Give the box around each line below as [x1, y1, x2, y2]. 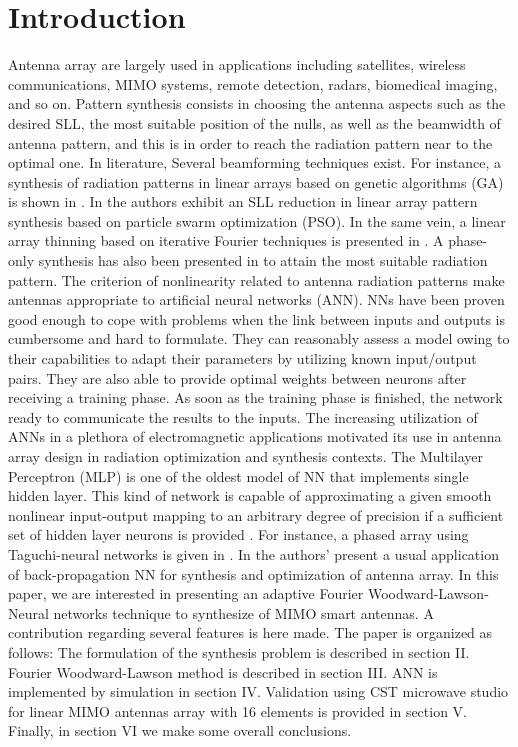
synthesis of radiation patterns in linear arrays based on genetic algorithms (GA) [8, 171, 504, 192]
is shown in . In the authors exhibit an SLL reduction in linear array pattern [8, 191, 478, 212]
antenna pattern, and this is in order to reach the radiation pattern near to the [8, 132, 493, 153]
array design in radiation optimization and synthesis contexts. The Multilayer [8, 446, 484, 466]
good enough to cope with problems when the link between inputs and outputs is [8, 308, 505, 329]
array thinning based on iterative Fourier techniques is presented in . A [8, 230, 444, 251]
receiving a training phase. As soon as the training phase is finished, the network [8, 387, 503, 408]
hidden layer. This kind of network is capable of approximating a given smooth [8, 485, 492, 506]
